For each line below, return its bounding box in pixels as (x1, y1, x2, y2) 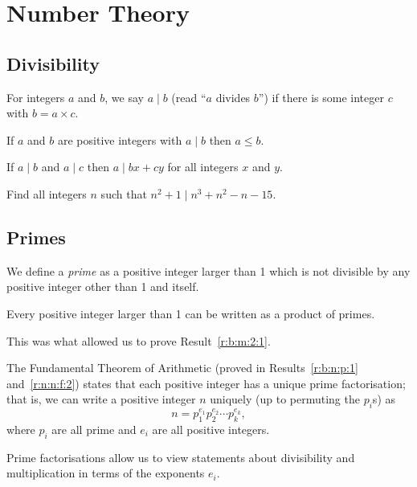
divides (215, 88, 251, 105)
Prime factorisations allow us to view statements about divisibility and (6, 448, 355, 465)
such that (100, 185, 147, 202)
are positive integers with (57, 131, 182, 148)
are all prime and (51, 420, 137, 437)
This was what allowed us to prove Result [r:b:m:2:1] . (6, 332, 271, 349)
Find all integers (6, 185, 87, 202)
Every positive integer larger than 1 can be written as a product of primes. (6, 305, 375, 321)
